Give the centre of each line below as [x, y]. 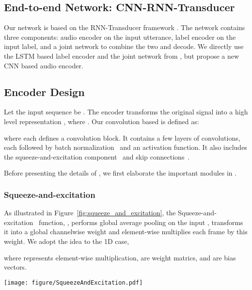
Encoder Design [44, 91]
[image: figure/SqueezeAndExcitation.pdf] [73, 282]
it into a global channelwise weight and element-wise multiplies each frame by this [126, 232]
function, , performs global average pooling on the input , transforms [141, 222]
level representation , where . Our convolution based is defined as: [102, 121]
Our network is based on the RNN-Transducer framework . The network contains [125, 27]
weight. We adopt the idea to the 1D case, [67, 241]
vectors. [15, 267]
